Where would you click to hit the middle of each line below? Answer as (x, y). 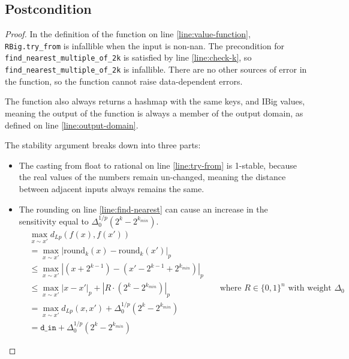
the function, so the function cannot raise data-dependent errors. (124, 81)
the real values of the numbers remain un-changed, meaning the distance (152, 177)
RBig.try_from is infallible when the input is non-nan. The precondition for (145, 45)
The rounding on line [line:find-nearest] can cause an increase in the (143, 209)
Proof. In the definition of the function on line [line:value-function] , (128, 34)
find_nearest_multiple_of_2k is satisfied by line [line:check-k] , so (128, 57)
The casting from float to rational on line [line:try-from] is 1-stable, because (158, 165)
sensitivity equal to (54, 221)
